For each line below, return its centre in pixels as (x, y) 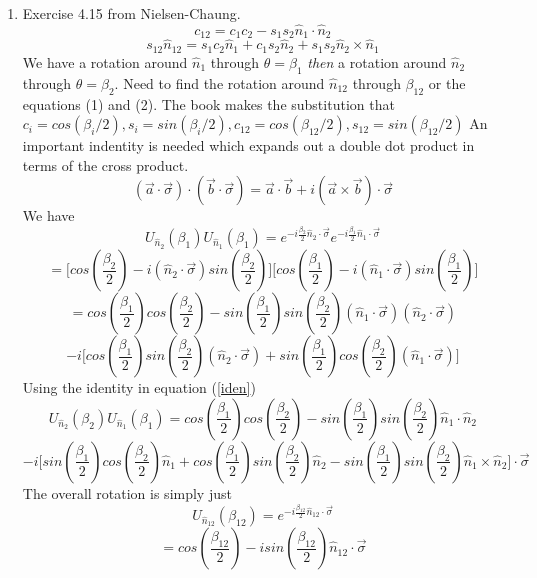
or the (447, 82)
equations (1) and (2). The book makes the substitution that (208, 103)
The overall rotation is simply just (127, 492)
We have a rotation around (105, 61)
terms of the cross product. (105, 164)
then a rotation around (377, 61)
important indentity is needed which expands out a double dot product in (248, 145)
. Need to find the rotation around (219, 82)
